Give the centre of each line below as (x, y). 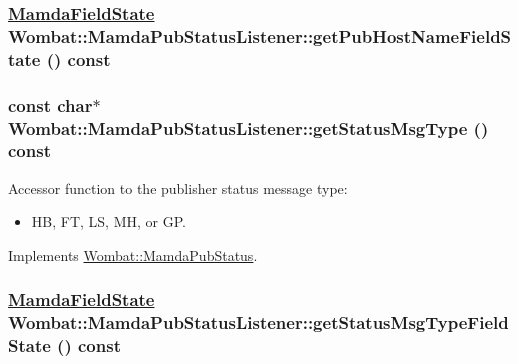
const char (50, 104)
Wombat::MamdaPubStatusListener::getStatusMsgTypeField (258, 322)
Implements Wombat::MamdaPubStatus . (133, 254)
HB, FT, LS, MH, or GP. (108, 221)
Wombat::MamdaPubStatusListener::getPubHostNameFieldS (260, 35)
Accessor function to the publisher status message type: (178, 187)
